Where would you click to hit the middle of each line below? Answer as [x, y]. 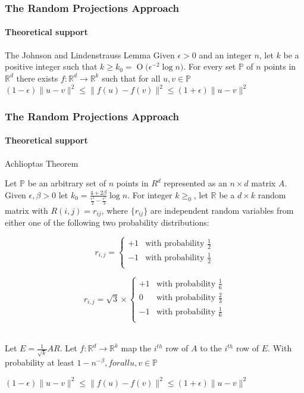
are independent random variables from [222, 210]
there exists [37, 78]
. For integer [150, 194]
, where [115, 210]
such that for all [131, 78]
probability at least [40, 362]
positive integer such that [51, 66]
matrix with [26, 210]
